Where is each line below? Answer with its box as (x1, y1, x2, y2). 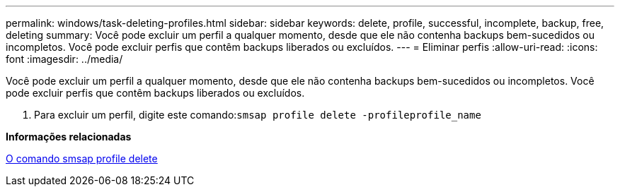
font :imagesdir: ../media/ (6, 53, 123, 65)
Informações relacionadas (6, 131, 132, 143)
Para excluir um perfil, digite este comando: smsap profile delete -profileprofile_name (34, 109, 481, 121)
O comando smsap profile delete (6, 152, 158, 164)
